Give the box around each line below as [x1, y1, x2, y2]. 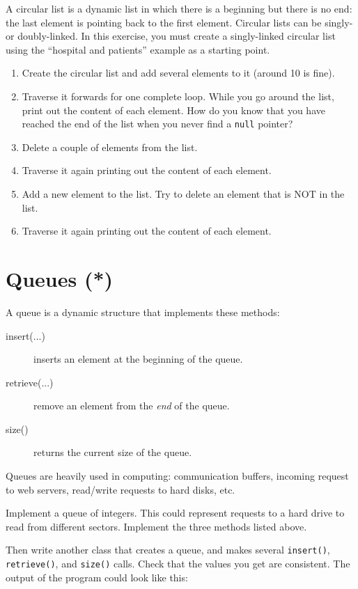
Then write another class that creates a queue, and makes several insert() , [6, 542, 330, 557]
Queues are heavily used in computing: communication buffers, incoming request [6, 469, 349, 483]
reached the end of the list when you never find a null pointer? [22, 116, 293, 131]
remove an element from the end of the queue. [33, 398, 230, 413]
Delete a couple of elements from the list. [22, 139, 198, 154]
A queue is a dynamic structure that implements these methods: [6, 304, 280, 319]
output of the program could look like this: [6, 570, 188, 584]
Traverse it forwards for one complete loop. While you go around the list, [22, 88, 334, 103]
